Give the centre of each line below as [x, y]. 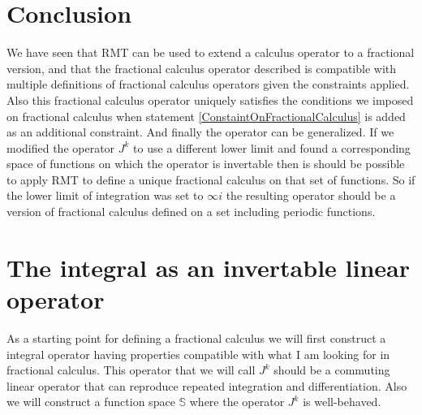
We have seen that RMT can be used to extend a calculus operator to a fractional [211, 52]
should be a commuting [332, 370]
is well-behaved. [342, 402]
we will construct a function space [91, 402]
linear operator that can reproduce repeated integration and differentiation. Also [207, 385]
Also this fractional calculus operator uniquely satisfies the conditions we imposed [210, 99]
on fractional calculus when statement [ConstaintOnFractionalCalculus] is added [206, 116]
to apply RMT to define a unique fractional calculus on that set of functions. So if [211, 179]
